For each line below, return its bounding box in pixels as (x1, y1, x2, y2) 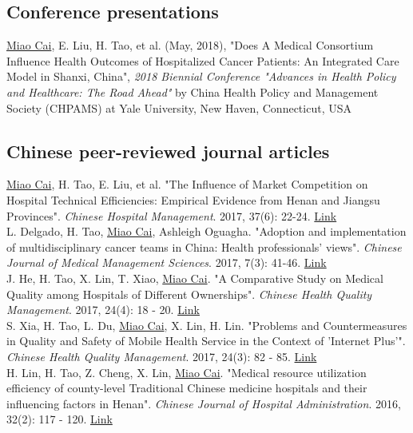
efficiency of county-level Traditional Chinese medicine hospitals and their (6, 379, 367, 396)
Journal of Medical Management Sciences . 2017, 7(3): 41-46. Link (6, 254, 327, 271)
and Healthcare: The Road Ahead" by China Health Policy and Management (6, 83, 379, 100)
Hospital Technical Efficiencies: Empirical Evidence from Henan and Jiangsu (6, 191, 380, 208)
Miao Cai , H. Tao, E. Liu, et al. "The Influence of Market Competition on (6, 176, 368, 193)
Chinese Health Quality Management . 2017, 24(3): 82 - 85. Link (6, 348, 317, 364)
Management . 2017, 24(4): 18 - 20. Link (6, 301, 200, 318)
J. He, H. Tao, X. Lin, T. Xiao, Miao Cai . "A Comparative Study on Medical (6, 269, 383, 286)
